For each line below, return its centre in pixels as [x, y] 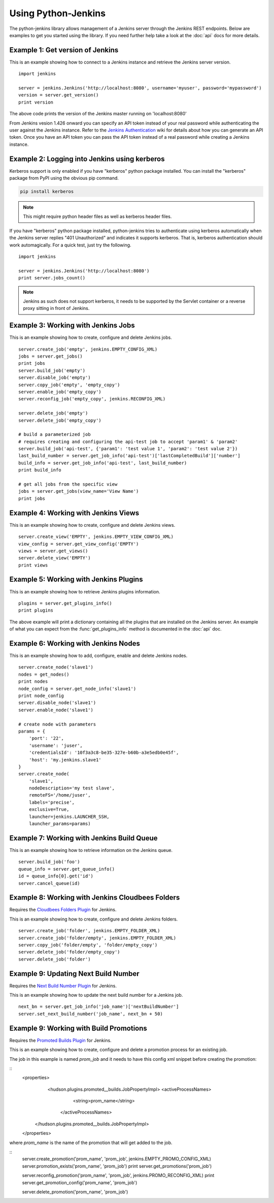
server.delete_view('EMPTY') [55, 558]
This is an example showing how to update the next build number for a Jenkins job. [96, 995]
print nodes [33, 682]
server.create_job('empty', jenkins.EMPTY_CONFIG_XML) [88, 349]
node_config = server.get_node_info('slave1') [77, 689]
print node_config [41, 696]
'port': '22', [46, 738]
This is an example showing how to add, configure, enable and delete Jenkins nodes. [98, 656]
